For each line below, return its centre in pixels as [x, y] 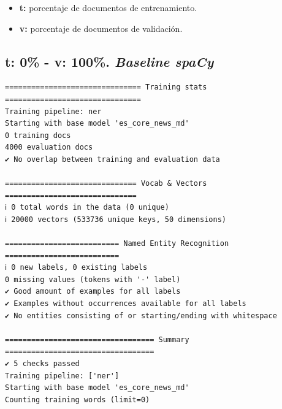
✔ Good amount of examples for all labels [93, 292]
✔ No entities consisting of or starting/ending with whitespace [141, 315]
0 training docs [38, 135]
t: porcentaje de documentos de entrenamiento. [108, 7]
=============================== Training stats [106, 87]
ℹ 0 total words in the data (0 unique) [87, 208]
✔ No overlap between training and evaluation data [112, 159]
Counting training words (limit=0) [78, 399]
